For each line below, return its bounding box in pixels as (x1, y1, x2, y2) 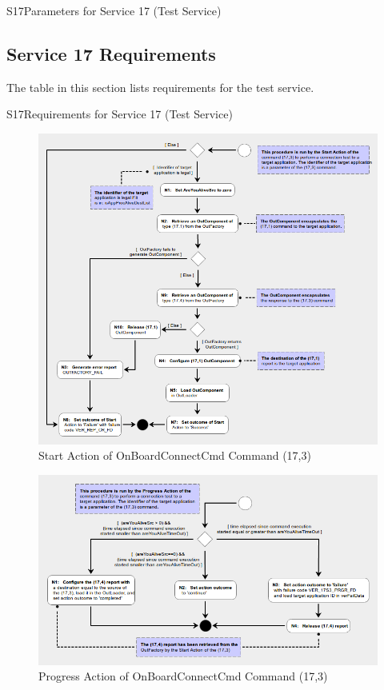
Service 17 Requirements (6, 41, 216, 66)
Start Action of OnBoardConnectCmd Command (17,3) (38, 447, 311, 464)
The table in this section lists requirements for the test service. (6, 78, 314, 95)
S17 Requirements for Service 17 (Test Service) (6, 106, 233, 122)
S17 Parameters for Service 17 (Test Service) (6, 2, 222, 18)
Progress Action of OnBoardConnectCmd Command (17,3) (38, 668, 328, 684)
